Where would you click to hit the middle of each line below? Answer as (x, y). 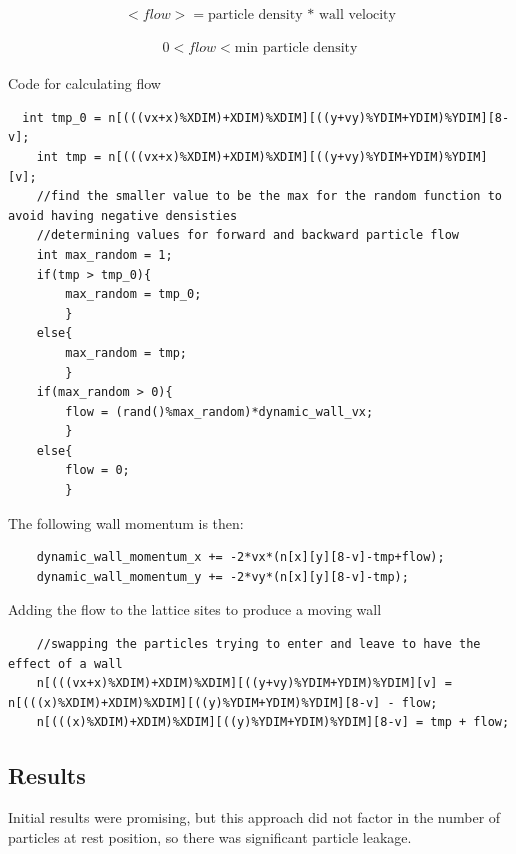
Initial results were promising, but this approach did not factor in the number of (254, 817)
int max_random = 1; (104, 254)
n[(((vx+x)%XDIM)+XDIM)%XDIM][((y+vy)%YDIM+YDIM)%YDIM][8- (309, 117)
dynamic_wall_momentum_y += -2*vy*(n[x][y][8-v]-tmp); (222, 576)
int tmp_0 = (62, 117)
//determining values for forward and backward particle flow (248, 235)
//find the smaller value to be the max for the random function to (269, 196)
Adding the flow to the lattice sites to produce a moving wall (195, 609)
